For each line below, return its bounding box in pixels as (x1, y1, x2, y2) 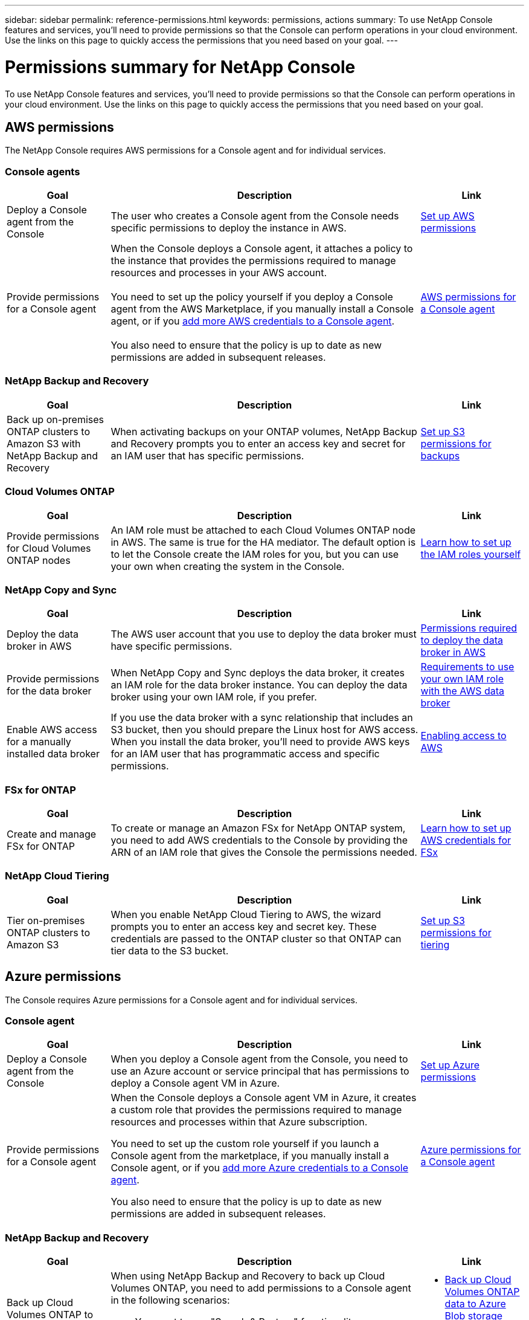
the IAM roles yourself (420, 548, 521, 560)
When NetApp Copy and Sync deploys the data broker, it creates (111, 667, 405, 679)
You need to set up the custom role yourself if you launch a (111, 1137, 379, 1150)
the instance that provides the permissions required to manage (111, 254, 396, 267)
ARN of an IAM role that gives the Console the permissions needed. (111, 846, 417, 859)
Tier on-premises (7, 914, 85, 927)
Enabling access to (420, 730, 507, 742)
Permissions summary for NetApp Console (5, 56, 356, 77)
